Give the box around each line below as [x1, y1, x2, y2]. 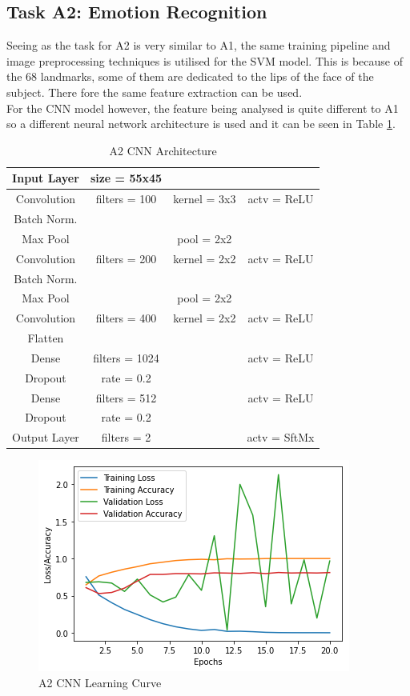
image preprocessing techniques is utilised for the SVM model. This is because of [6, 52, 403, 69]
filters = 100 [95, 190, 157, 207]
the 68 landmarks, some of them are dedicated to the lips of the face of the [6, 68, 374, 85]
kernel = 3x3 [173, 190, 236, 207]
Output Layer [12, 429, 79, 446]
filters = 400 [95, 310, 157, 326]
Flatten [27, 330, 64, 346]
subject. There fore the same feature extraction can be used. [6, 83, 303, 100]
